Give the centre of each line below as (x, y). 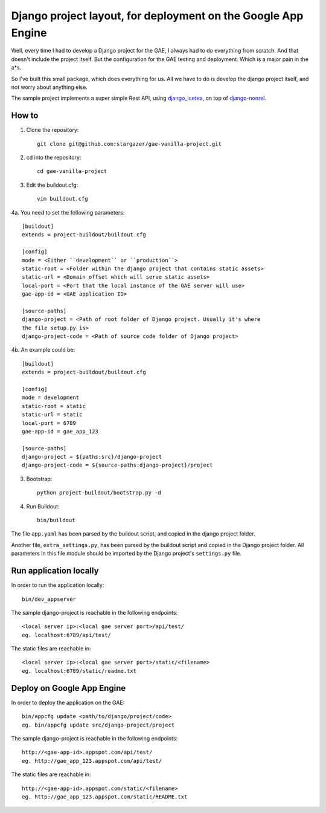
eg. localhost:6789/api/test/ (67, 635)
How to (25, 116)
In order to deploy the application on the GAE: (68, 702)
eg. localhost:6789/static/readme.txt (79, 671)
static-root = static (54, 406)
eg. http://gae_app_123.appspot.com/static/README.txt (105, 797)
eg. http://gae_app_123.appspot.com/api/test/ (92, 761)
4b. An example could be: (43, 350)
